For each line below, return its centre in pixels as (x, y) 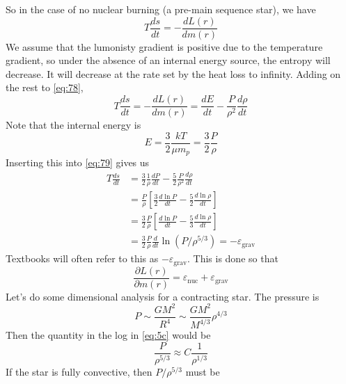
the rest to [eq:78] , (45, 87)
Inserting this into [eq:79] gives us (78, 162)
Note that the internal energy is (73, 125)
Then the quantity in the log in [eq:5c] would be (108, 335)
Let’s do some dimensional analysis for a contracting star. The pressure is (163, 296)
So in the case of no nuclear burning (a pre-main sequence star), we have (161, 9)
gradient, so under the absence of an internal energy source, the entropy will (168, 60)
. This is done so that (233, 258)
